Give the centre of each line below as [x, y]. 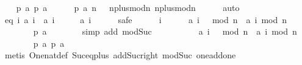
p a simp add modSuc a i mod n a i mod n [165, 31]
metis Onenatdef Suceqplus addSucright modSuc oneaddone [120, 55]
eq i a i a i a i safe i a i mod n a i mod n [146, 19]
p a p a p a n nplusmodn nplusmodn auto [128, 7]
